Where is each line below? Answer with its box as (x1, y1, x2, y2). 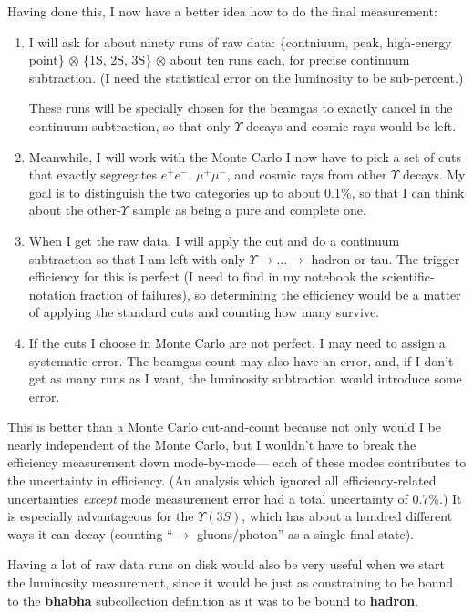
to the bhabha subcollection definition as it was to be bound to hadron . (7, 590, 419, 609)
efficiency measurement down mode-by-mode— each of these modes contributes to (7, 453, 467, 472)
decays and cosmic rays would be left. (246, 116, 457, 135)
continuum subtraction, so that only (28, 116, 231, 135)
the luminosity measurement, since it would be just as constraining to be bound (7, 573, 453, 592)
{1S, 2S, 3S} (82, 50, 152, 69)
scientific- (382, 267, 435, 286)
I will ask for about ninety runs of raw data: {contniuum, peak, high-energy (28, 32, 452, 51)
